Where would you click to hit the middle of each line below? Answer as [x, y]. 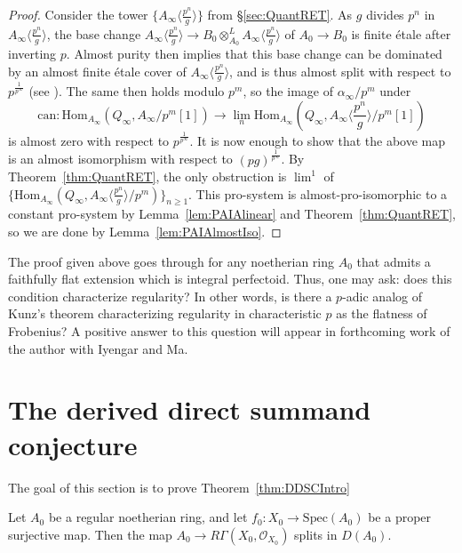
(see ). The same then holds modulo [127, 91]
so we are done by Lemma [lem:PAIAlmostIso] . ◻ [145, 232]
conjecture [73, 444]
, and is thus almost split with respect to [340, 71]
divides [385, 14]
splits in [316, 534]
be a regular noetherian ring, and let [148, 517]
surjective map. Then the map [90, 534]
